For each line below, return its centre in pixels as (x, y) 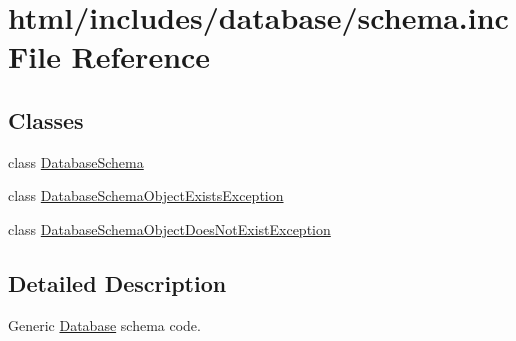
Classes (46, 119)
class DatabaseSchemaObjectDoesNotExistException (169, 228)
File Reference (109, 56)
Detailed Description (117, 282)
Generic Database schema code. (104, 324)
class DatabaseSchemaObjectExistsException (146, 195)
